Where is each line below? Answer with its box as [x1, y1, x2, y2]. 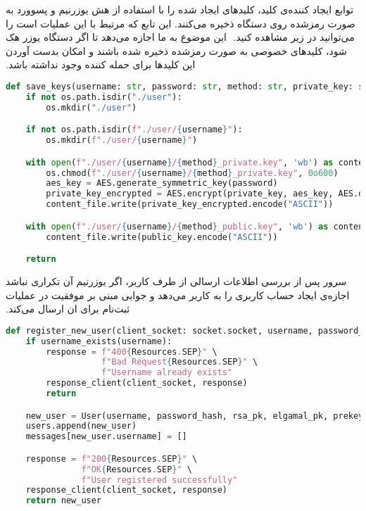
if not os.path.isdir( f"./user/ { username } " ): [25, 125, 243, 135]
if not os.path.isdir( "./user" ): [25, 92, 182, 102]
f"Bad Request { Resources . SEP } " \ [101, 357, 258, 367]
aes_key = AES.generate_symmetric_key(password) [46, 178, 278, 189]
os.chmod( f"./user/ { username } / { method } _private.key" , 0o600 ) [46, 168, 339, 178]
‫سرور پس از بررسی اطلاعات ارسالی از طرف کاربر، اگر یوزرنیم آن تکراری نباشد [6, 273, 347, 288]
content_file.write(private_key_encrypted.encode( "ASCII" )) [46, 199, 334, 210]
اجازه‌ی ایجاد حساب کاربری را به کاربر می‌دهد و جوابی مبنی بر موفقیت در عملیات [6, 287, 350, 302]
